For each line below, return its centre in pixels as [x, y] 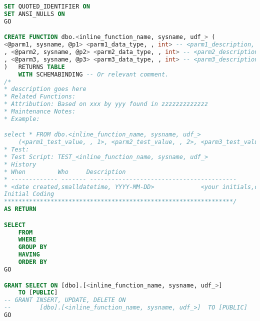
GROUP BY [32, 247]
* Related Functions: [40, 97]
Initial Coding [29, 194]
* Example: [22, 119]
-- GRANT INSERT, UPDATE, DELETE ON [65, 300]
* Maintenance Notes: [40, 112]
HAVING [29, 255]
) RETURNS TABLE [34, 67]
